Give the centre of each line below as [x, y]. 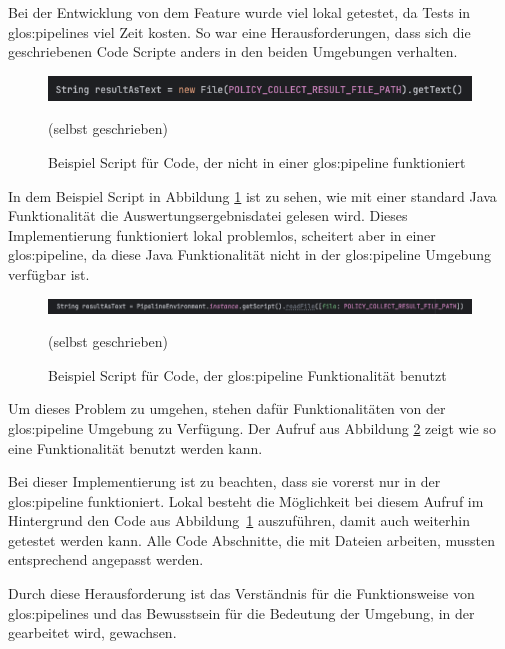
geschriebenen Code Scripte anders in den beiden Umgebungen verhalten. [233, 51]
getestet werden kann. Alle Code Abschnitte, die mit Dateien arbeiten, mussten [252, 539]
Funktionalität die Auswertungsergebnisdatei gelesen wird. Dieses [208, 215]
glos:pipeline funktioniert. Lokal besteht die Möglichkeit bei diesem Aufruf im [246, 500]
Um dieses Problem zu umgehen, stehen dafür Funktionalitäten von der [227, 408]
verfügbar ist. [49, 273]
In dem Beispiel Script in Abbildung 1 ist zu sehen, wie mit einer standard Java [252, 195]
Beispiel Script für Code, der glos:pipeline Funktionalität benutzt [247, 374]
